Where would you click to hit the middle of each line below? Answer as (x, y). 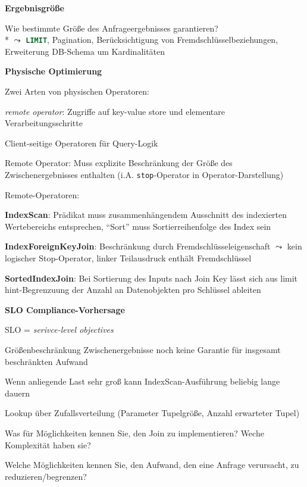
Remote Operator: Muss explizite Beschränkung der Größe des (119, 163)
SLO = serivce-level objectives (59, 330)
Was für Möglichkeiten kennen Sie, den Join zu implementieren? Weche (134, 433)
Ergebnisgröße (35, 8)
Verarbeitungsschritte (44, 123)
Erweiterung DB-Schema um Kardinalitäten (85, 51)
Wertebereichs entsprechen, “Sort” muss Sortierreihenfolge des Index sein (138, 226)
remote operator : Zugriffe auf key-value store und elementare (115, 111)
